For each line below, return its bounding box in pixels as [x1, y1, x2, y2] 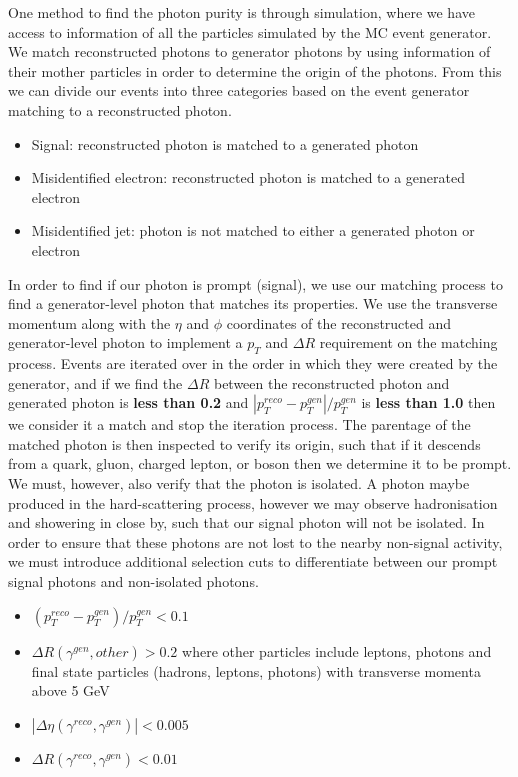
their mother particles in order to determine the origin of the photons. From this [8, 60, 502, 81]
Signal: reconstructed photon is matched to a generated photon [31, 133, 419, 154]
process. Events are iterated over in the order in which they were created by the [8, 353, 498, 374]
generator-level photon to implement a [8, 332, 243, 353]
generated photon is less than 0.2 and [8, 392, 249, 413]
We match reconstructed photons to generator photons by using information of [8, 41, 491, 62]
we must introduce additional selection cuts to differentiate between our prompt [8, 551, 498, 572]
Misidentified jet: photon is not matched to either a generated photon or [31, 220, 475, 241]
